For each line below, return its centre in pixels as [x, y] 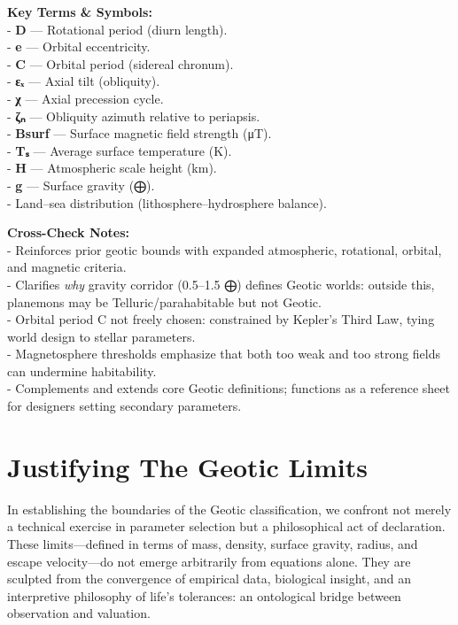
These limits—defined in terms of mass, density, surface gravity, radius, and [213, 543]
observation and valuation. [79, 613]
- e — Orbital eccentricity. [79, 46]
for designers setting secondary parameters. [124, 406]
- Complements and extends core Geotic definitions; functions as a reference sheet [229, 388]
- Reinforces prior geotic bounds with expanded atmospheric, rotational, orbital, [225, 249]
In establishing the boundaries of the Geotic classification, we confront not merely [229, 509]
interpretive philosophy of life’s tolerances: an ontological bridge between [204, 595]
